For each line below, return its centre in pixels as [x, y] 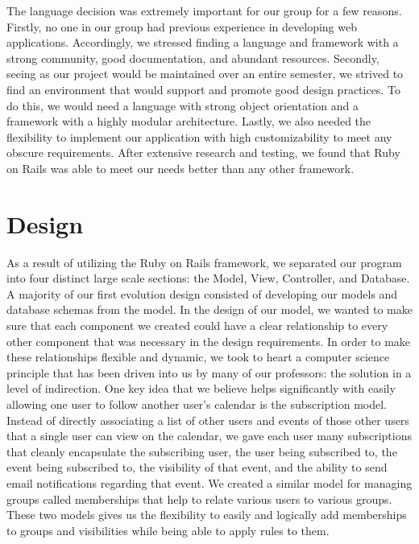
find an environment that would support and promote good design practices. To [203, 89]
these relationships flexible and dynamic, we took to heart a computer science [198, 357]
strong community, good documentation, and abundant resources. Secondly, [193, 58]
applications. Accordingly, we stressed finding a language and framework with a [203, 42]
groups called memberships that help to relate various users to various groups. [199, 499]
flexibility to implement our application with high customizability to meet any [199, 136]
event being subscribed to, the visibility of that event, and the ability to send [197, 467]
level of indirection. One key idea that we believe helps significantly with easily [201, 388]
